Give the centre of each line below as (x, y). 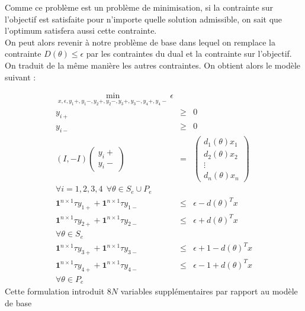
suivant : (20, 77)
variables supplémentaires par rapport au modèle (209, 291)
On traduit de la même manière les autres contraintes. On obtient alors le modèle (153, 65)
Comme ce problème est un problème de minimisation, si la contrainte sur (139, 7)
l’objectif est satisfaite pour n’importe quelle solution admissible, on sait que (144, 19)
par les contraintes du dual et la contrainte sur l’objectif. (189, 54)
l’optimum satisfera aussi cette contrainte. (81, 30)
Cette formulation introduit (55, 291)
